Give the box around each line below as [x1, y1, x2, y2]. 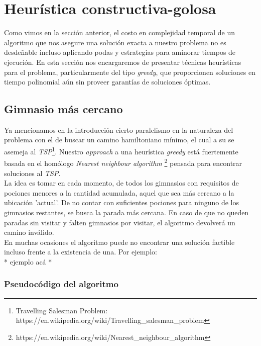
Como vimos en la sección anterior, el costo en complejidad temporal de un [4, 27, 235, 38]
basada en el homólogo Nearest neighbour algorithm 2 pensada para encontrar [4, 156, 242, 168]
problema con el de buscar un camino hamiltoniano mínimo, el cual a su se [4, 134, 234, 145]
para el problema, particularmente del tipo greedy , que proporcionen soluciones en [4, 66, 256, 77]
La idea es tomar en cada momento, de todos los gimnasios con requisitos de [4, 178, 239, 188]
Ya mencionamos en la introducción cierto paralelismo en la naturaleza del [4, 124, 233, 135]
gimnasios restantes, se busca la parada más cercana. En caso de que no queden [4, 207, 249, 217]
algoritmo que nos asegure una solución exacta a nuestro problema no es [4, 37, 226, 47]
